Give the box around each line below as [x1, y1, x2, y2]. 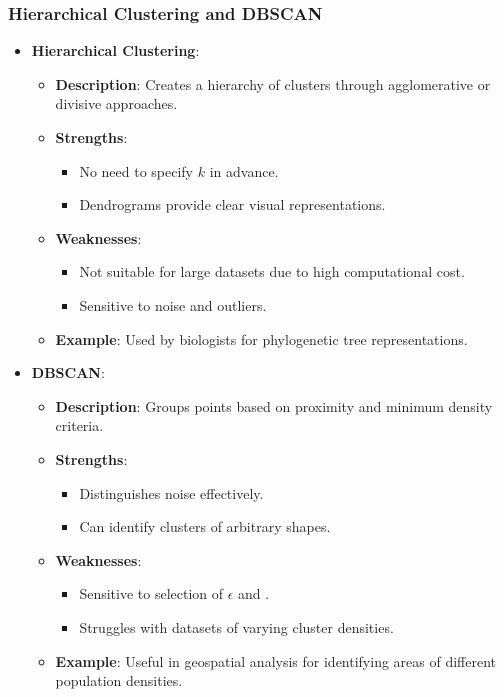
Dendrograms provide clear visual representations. [79, 194, 386, 215]
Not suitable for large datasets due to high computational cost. [79, 261, 465, 282]
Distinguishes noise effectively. [79, 482, 264, 503]
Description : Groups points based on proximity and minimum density [55, 395, 493, 416]
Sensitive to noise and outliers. [79, 294, 267, 315]
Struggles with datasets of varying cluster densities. [79, 616, 394, 637]
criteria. [55, 415, 104, 436]
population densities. [55, 670, 183, 691]
